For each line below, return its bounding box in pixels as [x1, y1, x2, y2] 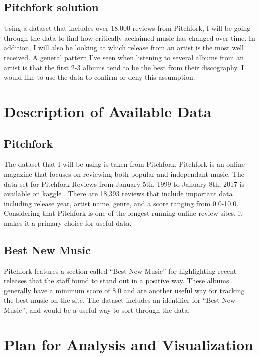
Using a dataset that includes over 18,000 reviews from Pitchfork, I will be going [4, 23, 251, 33]
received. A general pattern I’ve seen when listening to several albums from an [4, 52, 244, 62]
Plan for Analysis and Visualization [4, 334, 253, 354]
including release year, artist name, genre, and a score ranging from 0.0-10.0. [4, 198, 239, 208]
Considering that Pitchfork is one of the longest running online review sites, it [4, 208, 243, 218]
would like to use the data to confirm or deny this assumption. [4, 72, 195, 82]
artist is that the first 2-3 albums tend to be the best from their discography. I [4, 62, 244, 72]
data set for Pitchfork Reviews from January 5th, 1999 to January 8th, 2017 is [4, 178, 245, 189]
